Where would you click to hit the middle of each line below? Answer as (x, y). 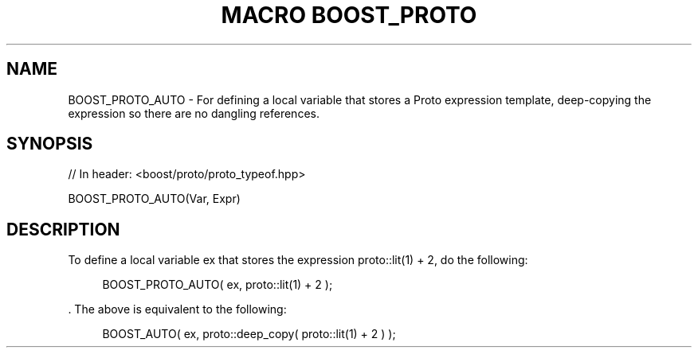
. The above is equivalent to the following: (177, 309)
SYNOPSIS (50, 144)
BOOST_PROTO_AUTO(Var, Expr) (154, 199)
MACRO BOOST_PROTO (349, 15)
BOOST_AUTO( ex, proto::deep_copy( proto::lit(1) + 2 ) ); (249, 334)
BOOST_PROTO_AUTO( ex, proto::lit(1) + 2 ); (218, 285)
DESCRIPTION (63, 229)
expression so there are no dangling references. (194, 113)
